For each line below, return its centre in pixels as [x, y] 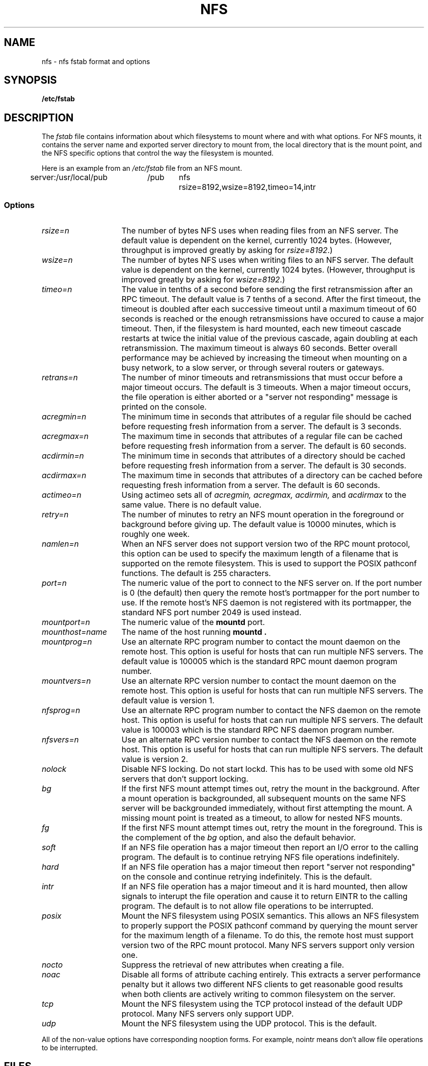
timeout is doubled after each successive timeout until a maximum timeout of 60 [269, 309]
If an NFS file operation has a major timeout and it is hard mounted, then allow [265, 887]
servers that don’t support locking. [185, 779]
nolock [54, 769]
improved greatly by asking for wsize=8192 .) [203, 280]
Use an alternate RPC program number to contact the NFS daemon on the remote [271, 710]
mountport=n [66, 622]
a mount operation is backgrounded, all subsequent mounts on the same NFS [264, 799]
